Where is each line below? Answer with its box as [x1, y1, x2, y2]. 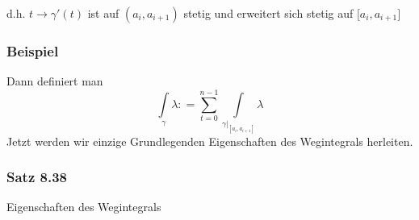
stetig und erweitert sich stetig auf [183, 5, 354, 21]
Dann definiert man [6, 73, 103, 89]
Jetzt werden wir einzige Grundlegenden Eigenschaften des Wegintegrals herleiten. [6, 132, 413, 149]
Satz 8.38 [6, 167, 67, 187]
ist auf [87, 5, 119, 21]
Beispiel [6, 40, 59, 60]
